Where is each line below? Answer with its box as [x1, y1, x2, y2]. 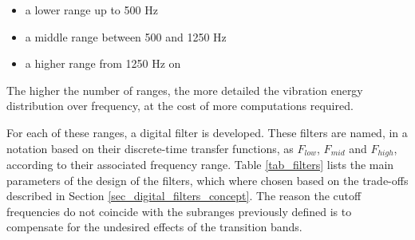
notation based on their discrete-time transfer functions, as [6, 140, 294, 156]
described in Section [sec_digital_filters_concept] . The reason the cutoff [6, 187, 362, 204]
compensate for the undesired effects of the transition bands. [6, 218, 302, 235]
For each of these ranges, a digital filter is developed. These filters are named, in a [6, 124, 408, 140]
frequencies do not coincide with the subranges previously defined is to [6, 203, 352, 219]
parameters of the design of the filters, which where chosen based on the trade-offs [6, 171, 409, 188]
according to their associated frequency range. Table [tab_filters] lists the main [6, 156, 394, 173]
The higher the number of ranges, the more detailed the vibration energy [6, 81, 363, 98]
